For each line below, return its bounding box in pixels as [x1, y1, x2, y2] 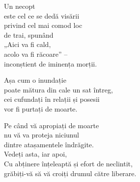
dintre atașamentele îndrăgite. [4, 139, 94, 149]
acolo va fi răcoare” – [4, 48, 68, 59]
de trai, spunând [4, 29, 54, 40]
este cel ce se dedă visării [4, 10, 80, 21]
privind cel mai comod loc [4, 20, 83, 30]
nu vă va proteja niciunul [4, 130, 79, 140]
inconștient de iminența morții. [4, 58, 97, 68]
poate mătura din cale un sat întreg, [4, 84, 113, 94]
